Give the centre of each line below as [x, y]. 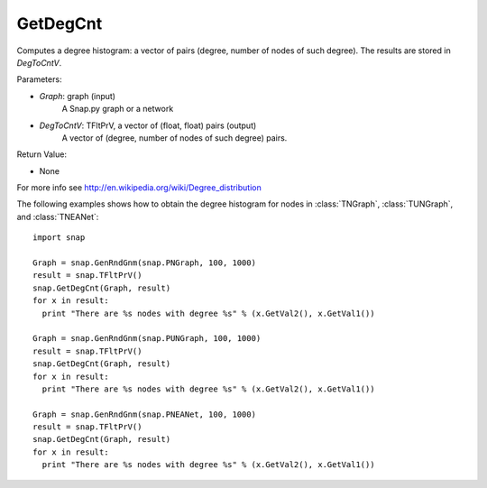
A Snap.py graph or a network [118, 109]
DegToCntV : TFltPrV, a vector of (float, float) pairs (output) [148, 125]
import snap [59, 238]
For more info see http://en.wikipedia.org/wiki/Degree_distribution [139, 188]
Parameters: [39, 79]
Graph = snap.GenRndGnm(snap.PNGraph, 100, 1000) [145, 263]
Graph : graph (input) [78, 96]
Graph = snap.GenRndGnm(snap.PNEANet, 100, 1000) [145, 414]
